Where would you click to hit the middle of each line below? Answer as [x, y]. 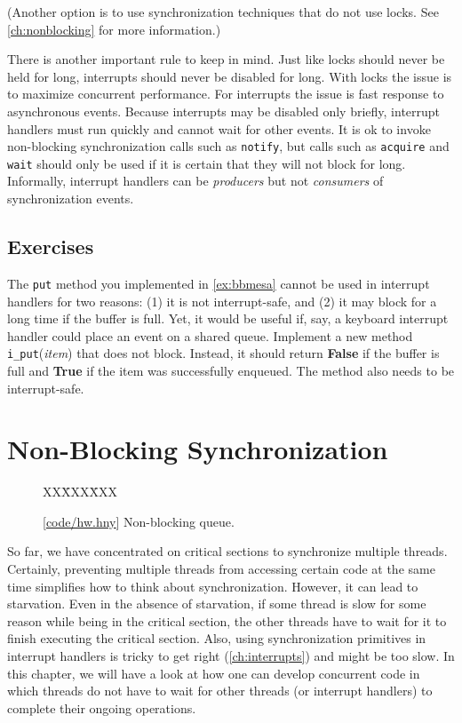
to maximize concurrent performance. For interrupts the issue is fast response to [226, 94]
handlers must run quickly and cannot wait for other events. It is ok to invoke [219, 128]
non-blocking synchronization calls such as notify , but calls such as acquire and [228, 146]
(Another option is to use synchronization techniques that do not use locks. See [223, 12]
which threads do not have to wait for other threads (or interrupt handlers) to [220, 691]
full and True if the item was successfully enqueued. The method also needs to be [231, 370]
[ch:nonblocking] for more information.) [114, 29]
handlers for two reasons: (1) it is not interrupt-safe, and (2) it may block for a [222, 301]
